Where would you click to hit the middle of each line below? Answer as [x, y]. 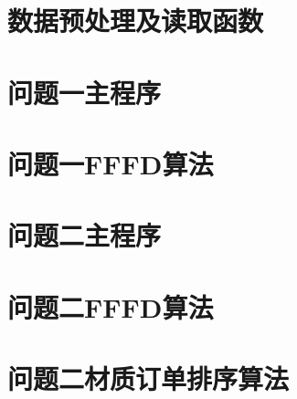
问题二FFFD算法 [111, 306]
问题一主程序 [85, 92]
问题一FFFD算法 [111, 163]
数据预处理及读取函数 [136, 21]
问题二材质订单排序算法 [148, 378]
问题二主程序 [85, 235]
